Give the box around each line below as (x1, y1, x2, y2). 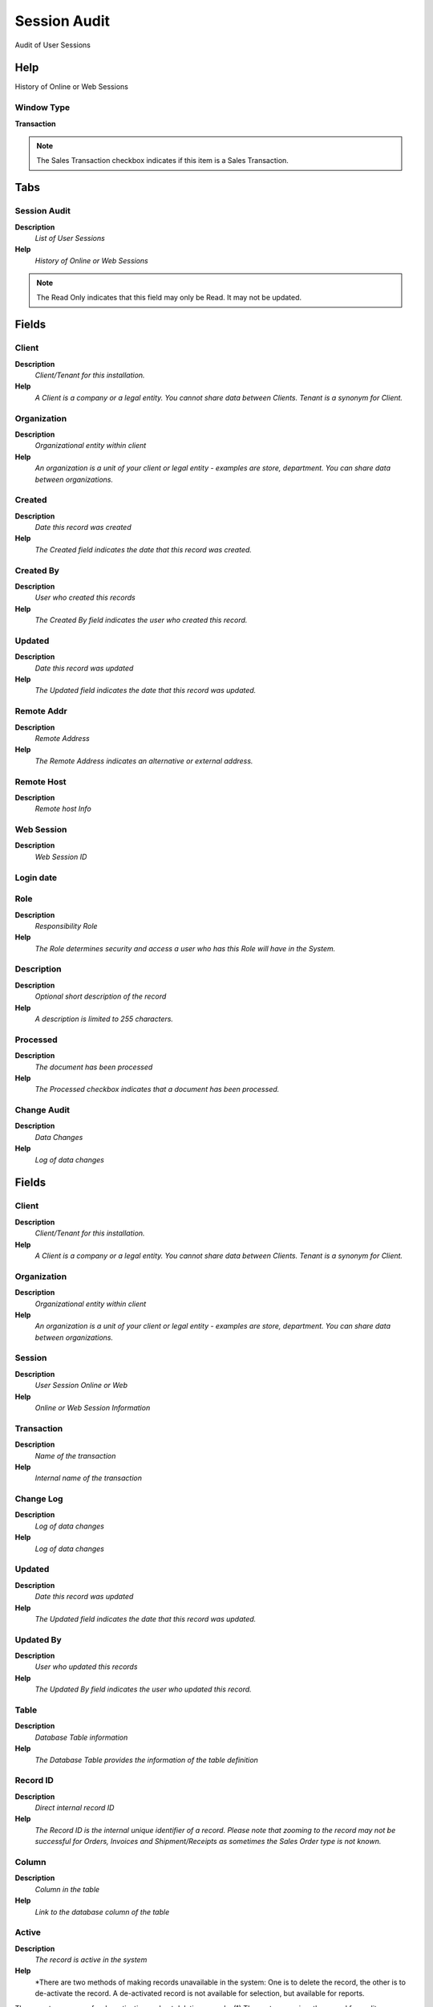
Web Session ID (34, 852, 87, 861)
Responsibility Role (34, 921, 98, 930)
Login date (14, 872, 58, 883)
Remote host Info (34, 804, 91, 814)
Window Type (14, 102, 71, 113)
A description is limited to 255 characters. (34, 1014, 174, 1024)
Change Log (14, 1493, 63, 1504)
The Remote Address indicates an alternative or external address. (34, 755, 253, 766)
